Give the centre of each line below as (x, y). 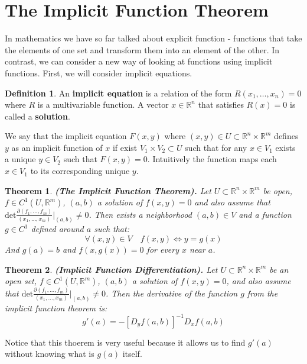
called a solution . (37, 116)
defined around (57, 229)
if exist (125, 147)
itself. (132, 354)
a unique (20, 159)
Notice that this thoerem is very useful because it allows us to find (125, 342)
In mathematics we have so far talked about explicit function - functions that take (153, 38)
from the (262, 293)
